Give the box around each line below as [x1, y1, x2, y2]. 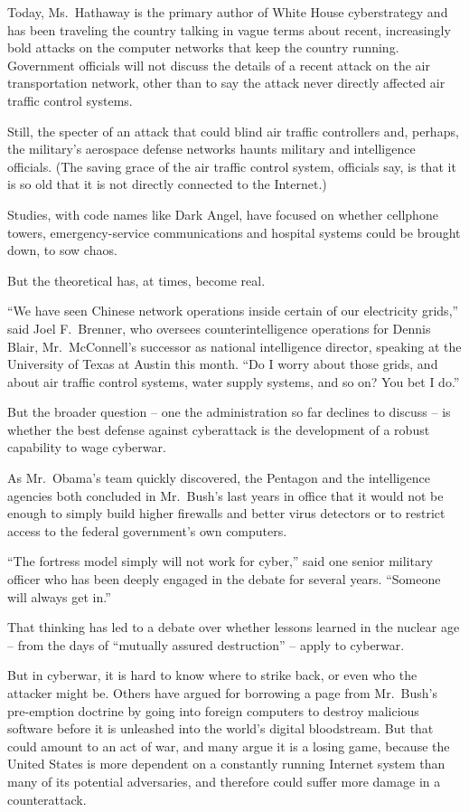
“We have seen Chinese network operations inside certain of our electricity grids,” [7, 301, 459, 320]
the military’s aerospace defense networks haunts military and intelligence [7, 139, 416, 158]
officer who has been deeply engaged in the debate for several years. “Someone [7, 570, 441, 589]
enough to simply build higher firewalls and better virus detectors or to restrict [7, 504, 446, 523]
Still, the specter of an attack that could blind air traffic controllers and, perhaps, [7, 121, 459, 140]
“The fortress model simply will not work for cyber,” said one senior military [7, 552, 433, 571]
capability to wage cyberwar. [7, 438, 166, 457]
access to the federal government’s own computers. [7, 521, 287, 540]
